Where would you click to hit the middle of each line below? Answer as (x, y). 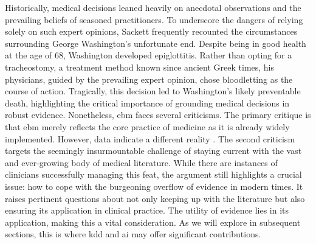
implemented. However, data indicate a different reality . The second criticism (150, 138)
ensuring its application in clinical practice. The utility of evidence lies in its (147, 210)
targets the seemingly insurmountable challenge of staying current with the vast (153, 151)
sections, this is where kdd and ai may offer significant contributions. (133, 234)
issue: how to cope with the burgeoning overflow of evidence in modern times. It (154, 186)
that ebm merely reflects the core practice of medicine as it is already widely (147, 126)
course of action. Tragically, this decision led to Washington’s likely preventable (153, 91)
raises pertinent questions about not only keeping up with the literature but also (155, 198)
